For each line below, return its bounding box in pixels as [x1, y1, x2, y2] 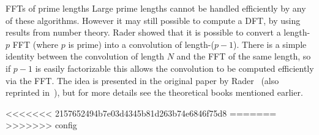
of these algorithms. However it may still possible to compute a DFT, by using [6, 13, 301, 26]
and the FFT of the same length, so [176, 50, 311, 63]
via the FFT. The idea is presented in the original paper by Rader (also [6, 74, 279, 87]
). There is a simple [233, 37, 307, 50]
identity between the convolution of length [6, 50, 165, 63]
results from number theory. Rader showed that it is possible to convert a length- [6, 26, 310, 39]
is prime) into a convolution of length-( [68, 37, 214, 50]
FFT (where [12, 37, 59, 50]
